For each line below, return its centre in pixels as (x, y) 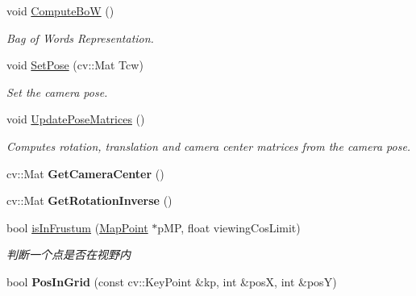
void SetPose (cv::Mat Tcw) (75, 65)
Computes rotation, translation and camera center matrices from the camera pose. (209, 146)
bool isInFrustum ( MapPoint (77, 227)
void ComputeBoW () (60, 10)
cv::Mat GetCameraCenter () (85, 173)
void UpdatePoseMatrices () (76, 119)
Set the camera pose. (57, 92)
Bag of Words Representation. (80, 38)
